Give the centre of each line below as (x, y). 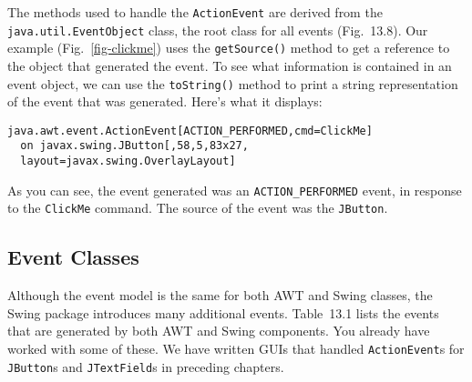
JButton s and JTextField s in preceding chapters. (146, 366)
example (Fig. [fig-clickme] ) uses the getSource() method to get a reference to (229, 48)
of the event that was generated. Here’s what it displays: (165, 101)
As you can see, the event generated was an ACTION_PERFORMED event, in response (235, 190)
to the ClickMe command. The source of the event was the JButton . (198, 208)
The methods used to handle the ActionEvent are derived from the (195, 12)
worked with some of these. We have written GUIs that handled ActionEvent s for (236, 349)
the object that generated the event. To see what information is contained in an (230, 65)
